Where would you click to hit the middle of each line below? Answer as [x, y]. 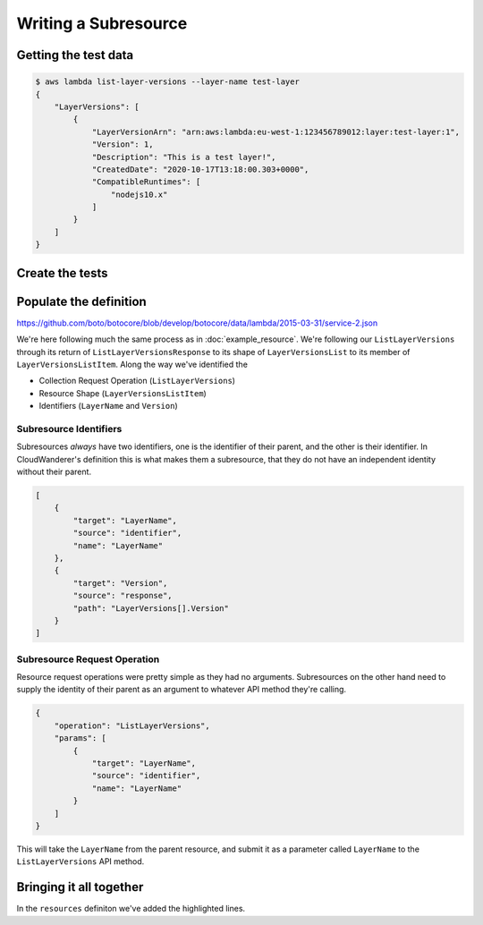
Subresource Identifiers [69, 429]
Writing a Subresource [102, 23]
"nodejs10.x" [139, 194]
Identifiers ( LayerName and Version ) [108, 406]
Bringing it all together [80, 887]
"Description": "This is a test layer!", [184, 157]
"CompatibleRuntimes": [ [146, 182]
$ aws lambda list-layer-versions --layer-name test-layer [167, 82]
